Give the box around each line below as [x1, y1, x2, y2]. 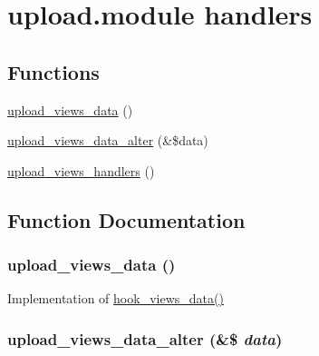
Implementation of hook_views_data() [7, 289, 224, 308]
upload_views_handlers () [7, 161, 155, 180]
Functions [7, 57, 100, 85]
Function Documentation [7, 205, 246, 233]
